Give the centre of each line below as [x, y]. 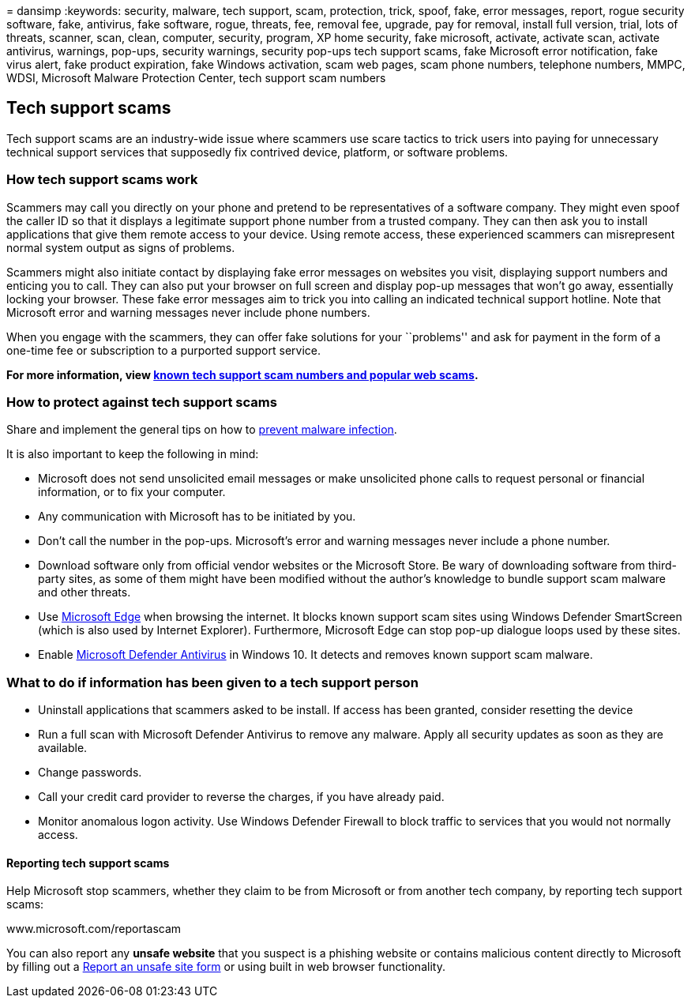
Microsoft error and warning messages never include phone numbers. [188, 312]
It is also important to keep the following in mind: [133, 454]
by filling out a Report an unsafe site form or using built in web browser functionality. [226, 967]
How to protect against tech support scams [142, 402]
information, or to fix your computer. [132, 492]
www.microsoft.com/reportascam [94, 929]
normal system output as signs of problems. [121, 247]
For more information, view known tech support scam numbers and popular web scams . [242, 374]
